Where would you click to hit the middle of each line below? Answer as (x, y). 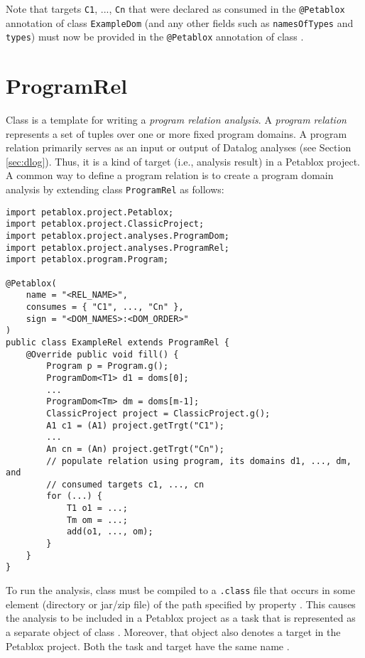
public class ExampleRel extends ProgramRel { (118, 342)
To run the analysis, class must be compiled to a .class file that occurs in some (180, 590)
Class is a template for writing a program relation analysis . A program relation (176, 120)
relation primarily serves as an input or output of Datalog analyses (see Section (179, 147)
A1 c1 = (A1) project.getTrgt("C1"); (135, 425)
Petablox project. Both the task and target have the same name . (148, 646)
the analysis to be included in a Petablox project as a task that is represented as (181, 618)
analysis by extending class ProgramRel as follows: (115, 189)
